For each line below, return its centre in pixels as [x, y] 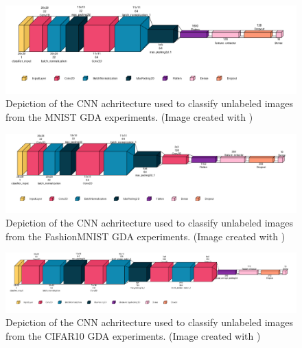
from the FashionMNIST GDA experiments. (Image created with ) [146, 236]
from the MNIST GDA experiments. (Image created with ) [129, 116]
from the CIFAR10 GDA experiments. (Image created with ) [133, 335]
